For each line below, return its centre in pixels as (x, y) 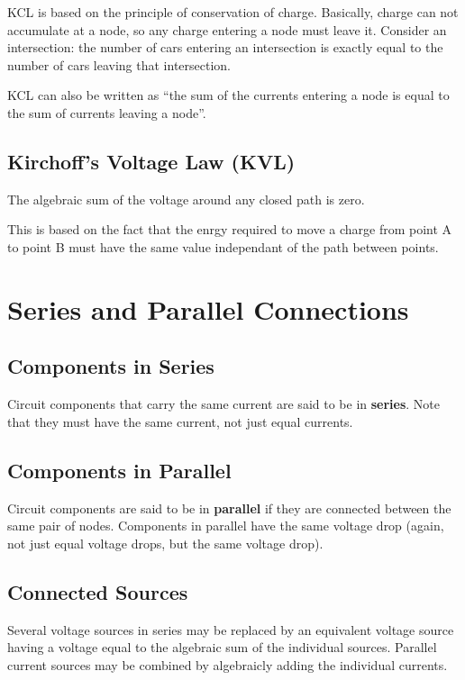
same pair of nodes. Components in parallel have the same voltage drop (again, (226, 526)
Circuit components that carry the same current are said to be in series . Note (224, 404)
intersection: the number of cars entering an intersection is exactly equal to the (225, 47)
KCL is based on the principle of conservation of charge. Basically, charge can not (233, 12)
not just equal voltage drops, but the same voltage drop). (165, 543)
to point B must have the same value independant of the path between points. (223, 246)
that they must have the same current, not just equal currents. (180, 421)
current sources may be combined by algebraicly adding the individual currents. (228, 664)
